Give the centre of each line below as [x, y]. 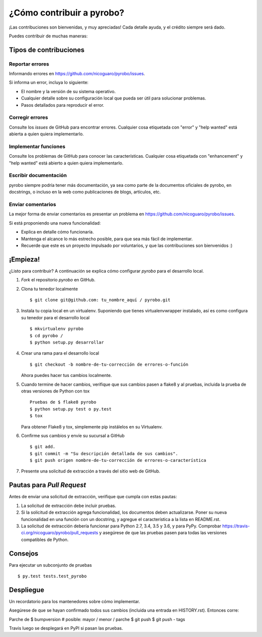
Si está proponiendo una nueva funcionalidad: [55, 223]
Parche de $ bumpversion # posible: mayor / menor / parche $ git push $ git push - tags [97, 619]
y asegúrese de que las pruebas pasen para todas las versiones [163, 533]
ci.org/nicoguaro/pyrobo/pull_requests [60, 533]
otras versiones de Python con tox [55, 391]
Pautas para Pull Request [48, 485]
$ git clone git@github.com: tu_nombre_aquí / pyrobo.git [100, 300]
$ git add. [43, 447]
